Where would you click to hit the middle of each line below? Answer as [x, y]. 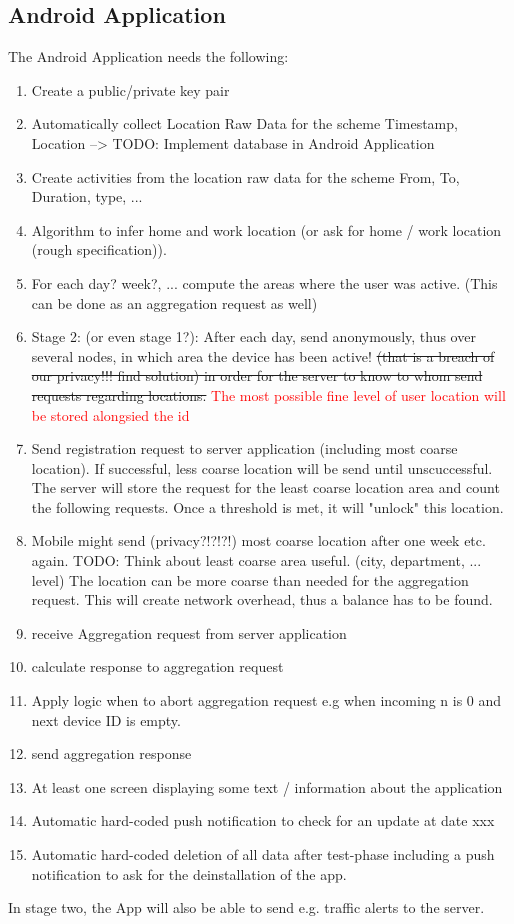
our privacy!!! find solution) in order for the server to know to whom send [257, 375]
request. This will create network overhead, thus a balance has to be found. [262, 599]
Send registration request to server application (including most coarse [244, 448]
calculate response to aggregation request [157, 666]
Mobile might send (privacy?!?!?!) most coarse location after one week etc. [258, 540]
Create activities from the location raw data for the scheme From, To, [245, 176]
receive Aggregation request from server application [189, 632]
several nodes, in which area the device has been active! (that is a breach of [263, 355]
